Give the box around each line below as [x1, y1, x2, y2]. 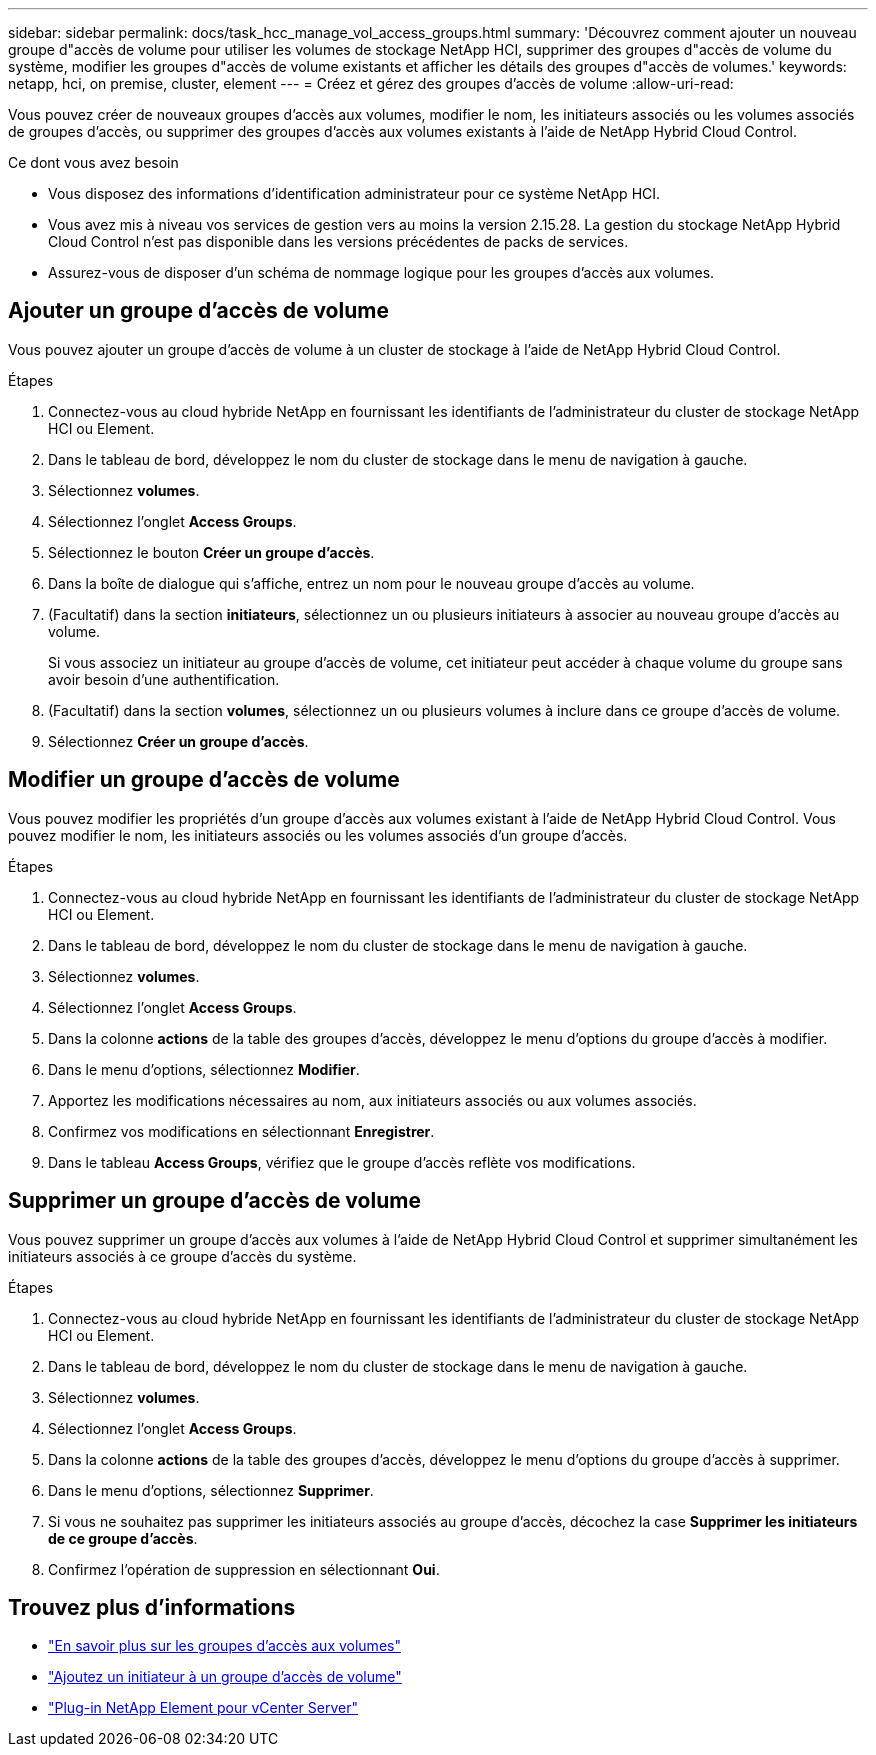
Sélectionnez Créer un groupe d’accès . [48, 732, 309, 750]
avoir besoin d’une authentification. [48, 670, 280, 688]
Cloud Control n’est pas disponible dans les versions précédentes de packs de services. [48, 233, 629, 250]
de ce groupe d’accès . [48, 1529, 198, 1547]
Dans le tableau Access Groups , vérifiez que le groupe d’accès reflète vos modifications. [48, 1153, 636, 1171]
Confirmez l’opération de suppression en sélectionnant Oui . [48, 1560, 440, 1578]
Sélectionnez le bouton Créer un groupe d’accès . [48, 543, 375, 561]
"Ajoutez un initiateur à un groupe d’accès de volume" [48, 1668, 402, 1686]
